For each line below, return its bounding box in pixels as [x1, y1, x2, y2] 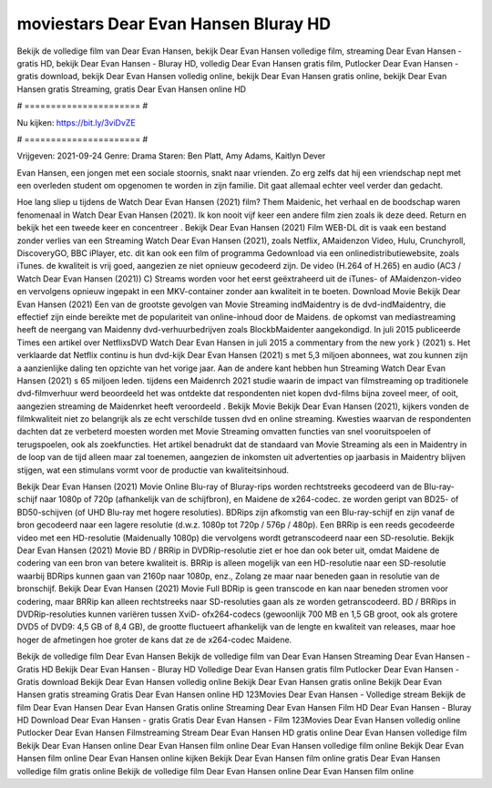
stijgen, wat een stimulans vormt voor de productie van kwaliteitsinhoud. [16, 465, 290, 476]
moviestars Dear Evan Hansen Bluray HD [16, 14, 332, 34]
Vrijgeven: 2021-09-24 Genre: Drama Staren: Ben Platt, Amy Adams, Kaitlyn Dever [16, 150, 326, 161]
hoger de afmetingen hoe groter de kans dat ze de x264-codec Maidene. [16, 634, 292, 645]
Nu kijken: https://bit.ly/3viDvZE [16, 117, 136, 128]
